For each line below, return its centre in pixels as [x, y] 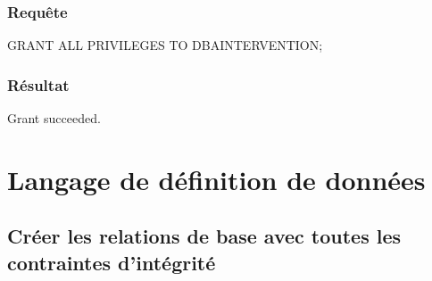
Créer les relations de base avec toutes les [204, 236]
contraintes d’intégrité [112, 262]
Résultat [38, 84]
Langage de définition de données [216, 179]
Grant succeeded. [54, 118]
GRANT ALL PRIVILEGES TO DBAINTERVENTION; [165, 45]
